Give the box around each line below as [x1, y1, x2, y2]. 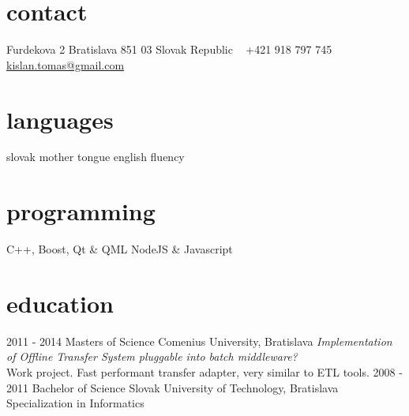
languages [6, 103, 114, 135]
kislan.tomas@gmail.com [6, 56, 125, 73]
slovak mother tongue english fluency [6, 148, 185, 165]
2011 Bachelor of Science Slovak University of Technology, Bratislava [6, 379, 339, 395]
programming [6, 195, 156, 227]
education [6, 287, 114, 319]
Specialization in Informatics [6, 395, 144, 411]
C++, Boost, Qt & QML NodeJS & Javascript [6, 241, 233, 257]
